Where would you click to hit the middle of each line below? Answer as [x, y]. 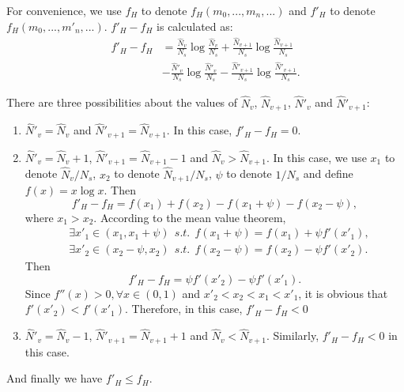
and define [328, 173]
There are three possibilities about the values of [122, 102]
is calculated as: [195, 26]
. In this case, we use [316, 157]
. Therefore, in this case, [183, 309]
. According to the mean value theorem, [190, 217]
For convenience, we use [64, 10]
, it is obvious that [343, 293]
